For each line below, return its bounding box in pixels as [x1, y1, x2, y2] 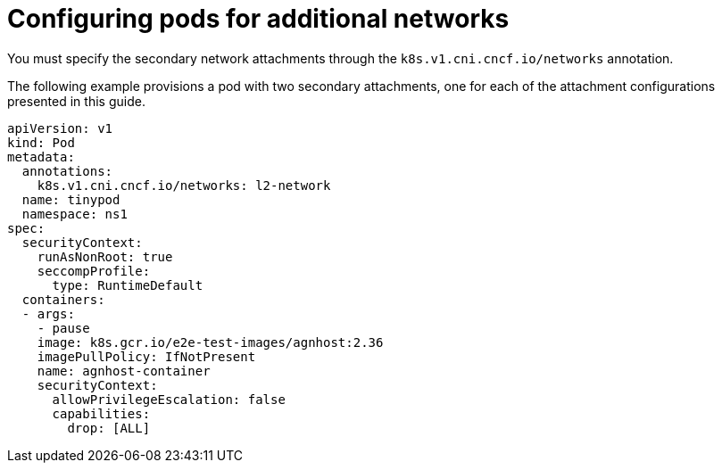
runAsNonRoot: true [37, 249, 173, 264]
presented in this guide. [7, 93, 145, 109]
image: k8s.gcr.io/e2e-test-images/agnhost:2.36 [37, 334, 384, 350]
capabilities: [52, 406, 151, 421]
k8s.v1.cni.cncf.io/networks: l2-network [37, 177, 331, 193]
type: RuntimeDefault [52, 277, 203, 293]
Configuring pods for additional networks [7, 4, 510, 34]
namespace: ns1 [21, 206, 128, 221]
